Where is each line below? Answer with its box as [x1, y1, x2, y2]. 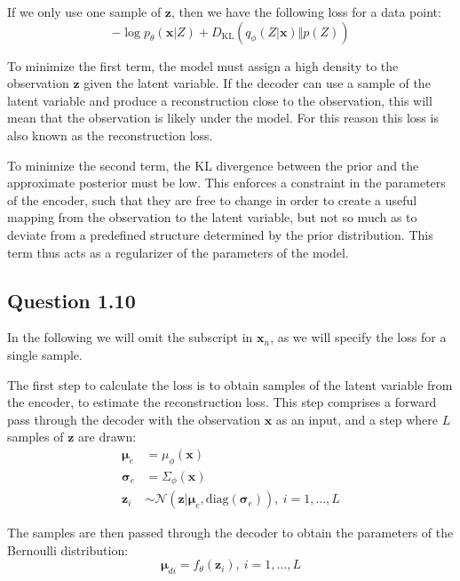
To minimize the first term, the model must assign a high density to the [7, 56, 399, 75]
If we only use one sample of [7, 3, 162, 20]
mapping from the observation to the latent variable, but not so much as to [7, 208, 417, 227]
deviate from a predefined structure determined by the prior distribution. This [7, 225, 433, 243]
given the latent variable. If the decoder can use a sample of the [83, 74, 431, 92]
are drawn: [78, 427, 137, 446]
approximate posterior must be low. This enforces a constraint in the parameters [7, 173, 446, 192]
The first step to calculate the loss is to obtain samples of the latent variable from [7, 375, 453, 394]
